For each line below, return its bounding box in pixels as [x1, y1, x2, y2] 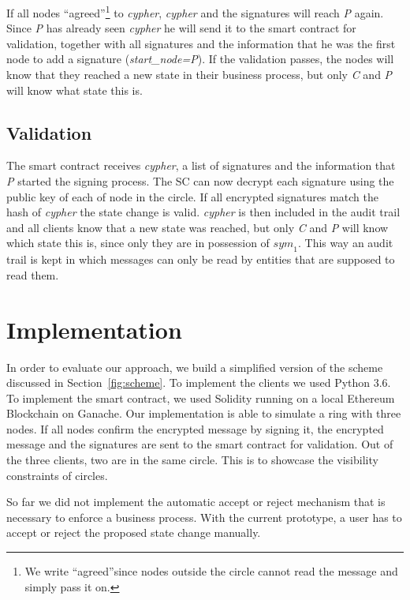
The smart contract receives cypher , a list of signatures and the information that [6, 157, 396, 174]
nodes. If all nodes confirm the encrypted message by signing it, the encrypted [6, 420, 384, 437]
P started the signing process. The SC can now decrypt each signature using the [6, 173, 394, 189]
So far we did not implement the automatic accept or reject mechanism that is [6, 493, 386, 510]
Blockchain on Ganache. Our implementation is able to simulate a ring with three [6, 405, 401, 422]
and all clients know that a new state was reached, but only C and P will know [6, 219, 389, 235]
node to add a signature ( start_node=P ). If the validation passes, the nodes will [6, 51, 394, 67]
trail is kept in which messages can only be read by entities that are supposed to [6, 251, 395, 268]
